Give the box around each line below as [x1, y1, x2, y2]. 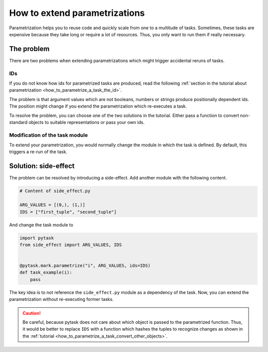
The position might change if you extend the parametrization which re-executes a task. [9, 103, 187, 109]
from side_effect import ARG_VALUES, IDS [19, 242, 122, 247]
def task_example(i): [19, 270, 72, 275]
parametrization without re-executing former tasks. [9, 296, 114, 302]
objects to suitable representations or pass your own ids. [28, 119, 145, 125]
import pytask [19, 235, 54, 240]
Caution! [22, 310, 41, 316]
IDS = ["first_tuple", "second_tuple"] [19, 209, 117, 215]
